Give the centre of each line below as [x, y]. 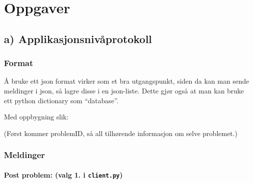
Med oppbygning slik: [36, 117]
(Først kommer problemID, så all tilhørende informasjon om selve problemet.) [121, 133]
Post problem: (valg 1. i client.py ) [63, 174]
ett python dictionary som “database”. [61, 100]
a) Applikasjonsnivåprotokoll [78, 38]
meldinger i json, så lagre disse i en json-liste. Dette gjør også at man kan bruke [124, 90]
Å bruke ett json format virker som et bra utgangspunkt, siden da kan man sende [126, 81]
